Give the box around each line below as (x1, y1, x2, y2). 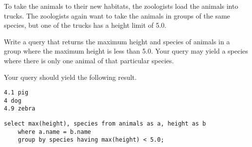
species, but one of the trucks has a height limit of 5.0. (4, 20, 166, 30)
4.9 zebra (4, 105, 36, 112)
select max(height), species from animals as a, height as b (4, 120, 206, 128)
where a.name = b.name (18, 128, 91, 135)
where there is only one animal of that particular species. (4, 55, 174, 65)
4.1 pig (4, 89, 29, 96)
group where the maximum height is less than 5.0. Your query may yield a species (4, 46, 248, 56)
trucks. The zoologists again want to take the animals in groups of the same (4, 10, 230, 20)
